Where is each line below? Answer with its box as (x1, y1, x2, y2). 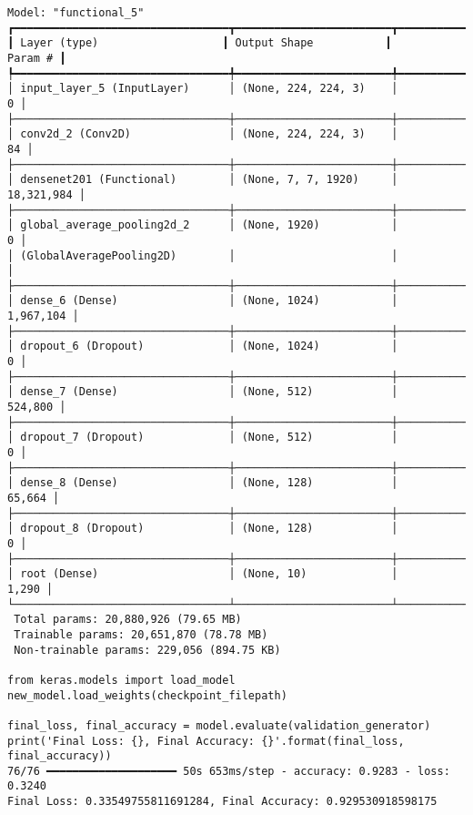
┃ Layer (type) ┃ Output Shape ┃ (7, 36, 392, 50)
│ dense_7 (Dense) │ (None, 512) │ (7, 385, 398, 399)
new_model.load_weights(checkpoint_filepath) (7, 688, 287, 702)
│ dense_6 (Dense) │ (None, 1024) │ (7, 294, 398, 308)
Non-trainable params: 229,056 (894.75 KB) (14, 643, 281, 657)
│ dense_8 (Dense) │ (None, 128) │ (7, 476, 398, 490)
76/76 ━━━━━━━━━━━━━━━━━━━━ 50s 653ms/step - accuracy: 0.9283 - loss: (7, 764, 450, 778)
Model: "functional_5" (7, 6, 145, 19)
